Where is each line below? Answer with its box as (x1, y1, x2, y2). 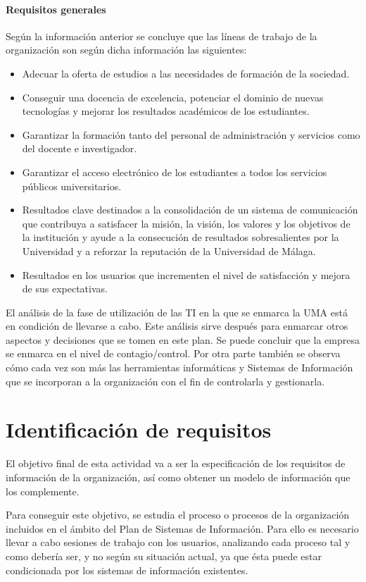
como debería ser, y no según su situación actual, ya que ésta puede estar (6, 548, 322, 563)
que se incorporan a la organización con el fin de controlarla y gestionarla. (6, 373, 325, 388)
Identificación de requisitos (6, 415, 272, 444)
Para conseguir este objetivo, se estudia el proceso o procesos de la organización (6, 507, 350, 522)
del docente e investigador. (22, 141, 137, 156)
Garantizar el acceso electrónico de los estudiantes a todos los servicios (22, 164, 327, 179)
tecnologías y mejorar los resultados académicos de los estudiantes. (22, 104, 310, 118)
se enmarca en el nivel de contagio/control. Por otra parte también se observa (6, 346, 341, 361)
